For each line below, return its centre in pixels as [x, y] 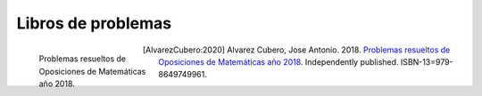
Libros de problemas [94, 23]
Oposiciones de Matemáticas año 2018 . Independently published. [278, 61]
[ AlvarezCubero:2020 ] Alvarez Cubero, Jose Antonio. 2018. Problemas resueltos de [297, 50]
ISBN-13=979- [427, 61]
